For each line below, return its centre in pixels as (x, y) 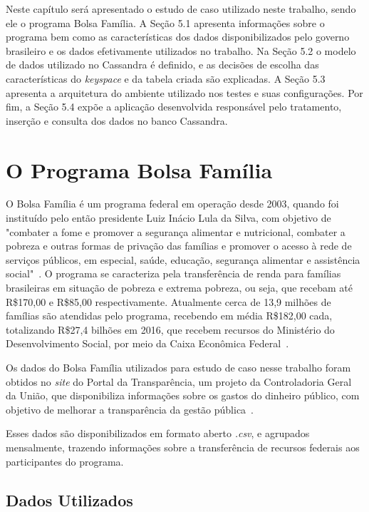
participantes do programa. (65, 461)
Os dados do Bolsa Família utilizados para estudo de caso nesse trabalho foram (178, 367)
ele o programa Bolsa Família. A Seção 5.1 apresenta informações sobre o (165, 22)
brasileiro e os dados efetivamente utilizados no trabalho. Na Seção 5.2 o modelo (181, 50)
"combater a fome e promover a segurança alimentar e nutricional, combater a (176, 231)
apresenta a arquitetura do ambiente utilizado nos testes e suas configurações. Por (184, 92)
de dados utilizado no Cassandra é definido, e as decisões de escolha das (162, 65)
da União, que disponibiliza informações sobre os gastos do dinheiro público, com (183, 395)
